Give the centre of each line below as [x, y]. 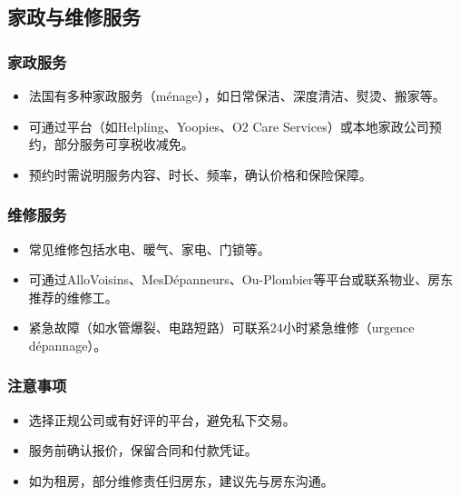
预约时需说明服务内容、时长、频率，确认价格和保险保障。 [200, 174]
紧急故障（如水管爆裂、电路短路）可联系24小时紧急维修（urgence [221, 327]
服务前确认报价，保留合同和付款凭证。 [143, 450]
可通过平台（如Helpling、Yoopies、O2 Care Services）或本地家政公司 [229, 126]
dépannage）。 [68, 345]
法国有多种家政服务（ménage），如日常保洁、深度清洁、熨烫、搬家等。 [237, 95]
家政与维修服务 [74, 17]
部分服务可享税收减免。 [124, 144]
